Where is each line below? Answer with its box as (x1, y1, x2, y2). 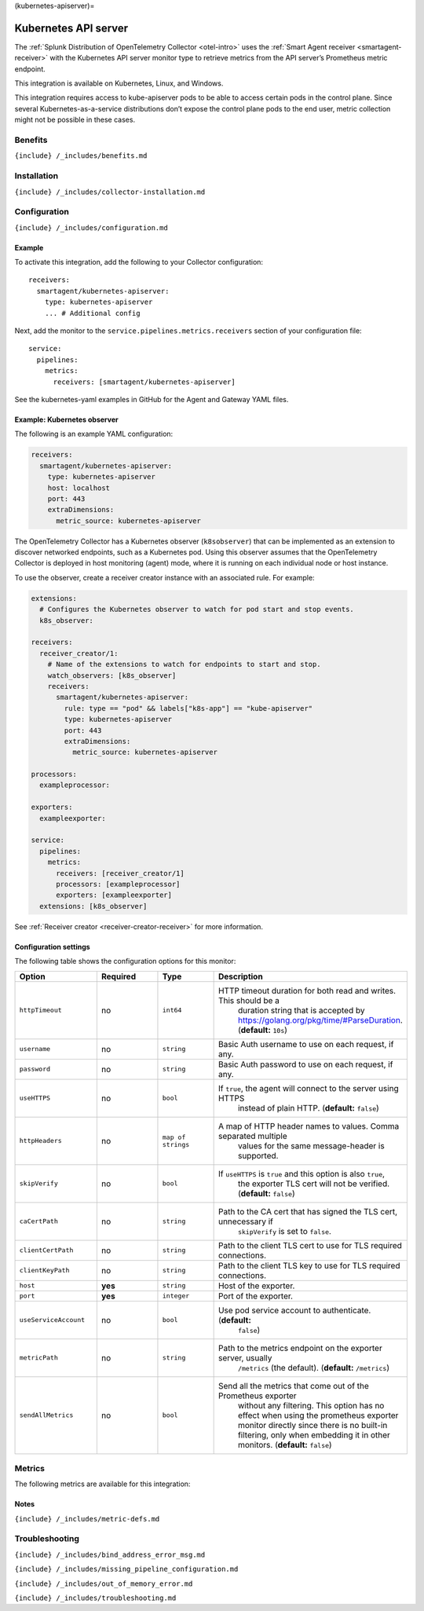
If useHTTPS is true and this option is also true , (217, 1168, 385, 1179)
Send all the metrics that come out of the (217, 1380, 369, 1391)
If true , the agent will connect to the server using (217, 1082, 400, 1093)
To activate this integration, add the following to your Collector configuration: (14, 258, 263, 267)
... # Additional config (44, 309, 141, 317)
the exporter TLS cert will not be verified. (237, 1178, 390, 1189)
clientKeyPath (19, 1266, 70, 1275)
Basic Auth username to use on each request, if (217, 1038, 394, 1049)
